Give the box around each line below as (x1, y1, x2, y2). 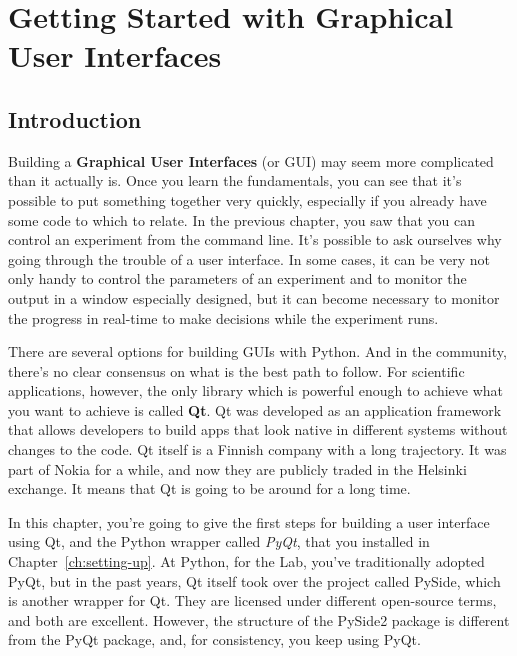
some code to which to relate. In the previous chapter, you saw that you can (8, 209, 475, 230)
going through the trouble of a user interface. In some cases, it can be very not (8, 248, 490, 269)
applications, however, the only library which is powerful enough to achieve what (8, 380, 503, 401)
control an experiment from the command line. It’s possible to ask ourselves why (8, 229, 502, 250)
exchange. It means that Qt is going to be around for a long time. (8, 478, 411, 499)
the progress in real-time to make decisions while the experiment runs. (8, 307, 439, 328)
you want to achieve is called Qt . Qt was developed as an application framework (8, 399, 502, 420)
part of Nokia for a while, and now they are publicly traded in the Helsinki (8, 458, 467, 479)
